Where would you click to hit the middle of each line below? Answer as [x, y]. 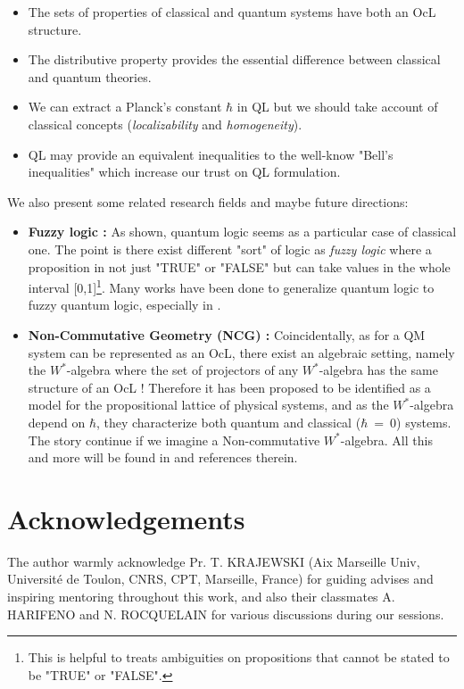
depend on [57, 422]
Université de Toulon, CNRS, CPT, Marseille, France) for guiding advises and [220, 579]
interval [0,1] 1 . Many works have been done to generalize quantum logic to [231, 286]
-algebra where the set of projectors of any [182, 370]
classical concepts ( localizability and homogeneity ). [165, 124]
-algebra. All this [386, 440]
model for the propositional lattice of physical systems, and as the [208, 405]
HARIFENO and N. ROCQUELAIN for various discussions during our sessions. [226, 614]
